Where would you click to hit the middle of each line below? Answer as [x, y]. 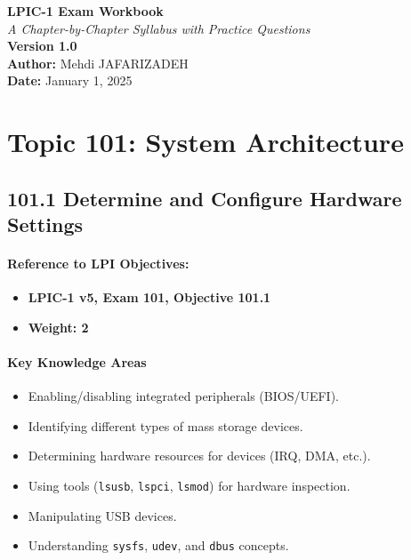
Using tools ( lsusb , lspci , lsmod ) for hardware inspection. [189, 486]
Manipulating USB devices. [102, 515]
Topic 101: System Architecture [205, 142]
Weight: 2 [58, 327]
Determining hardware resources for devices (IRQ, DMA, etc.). [199, 456]
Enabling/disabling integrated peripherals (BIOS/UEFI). [183, 396]
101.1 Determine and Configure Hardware [205, 198]
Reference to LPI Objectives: [98, 264]
